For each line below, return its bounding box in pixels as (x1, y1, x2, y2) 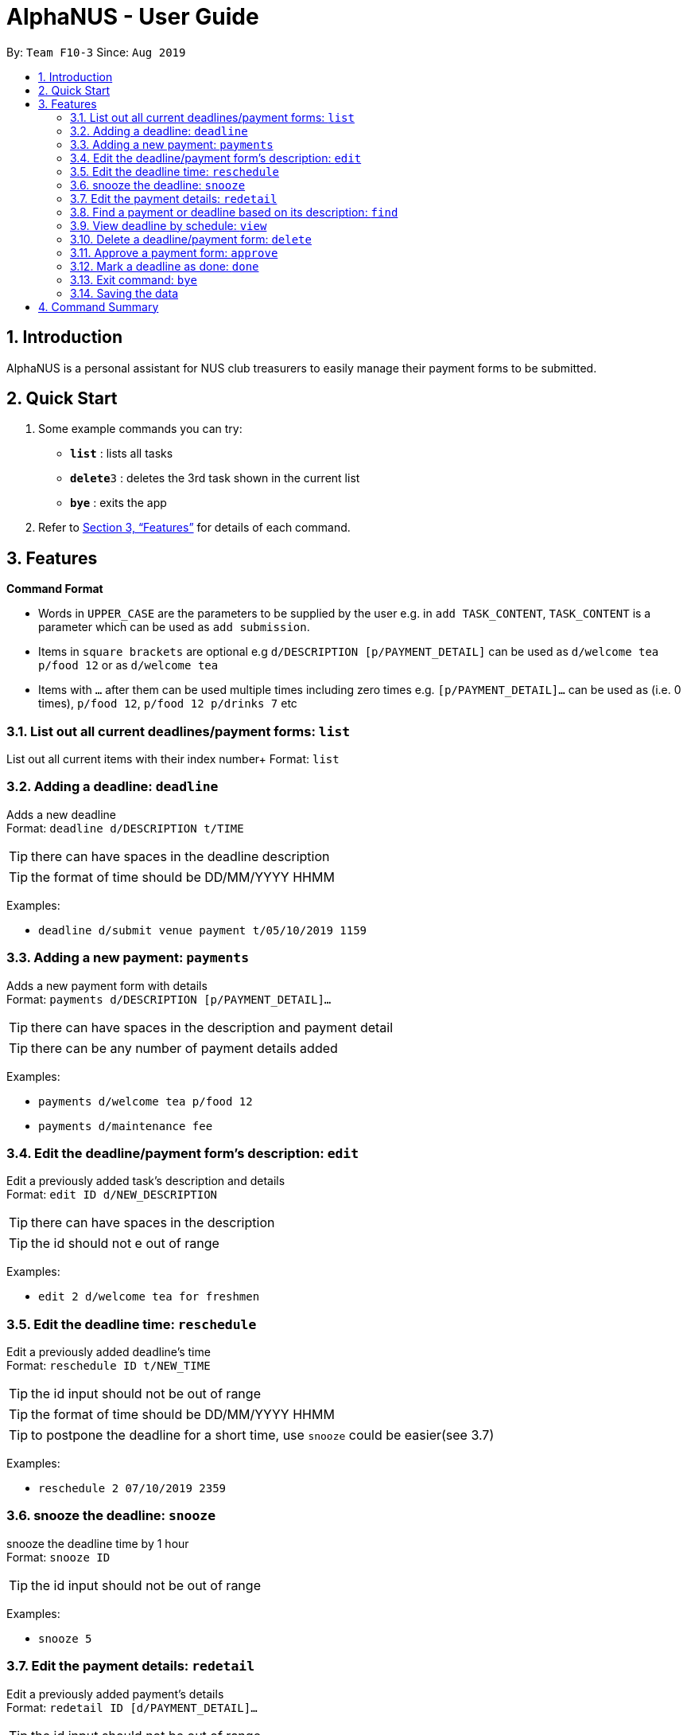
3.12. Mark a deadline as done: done (70, 259, 259, 273)
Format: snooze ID (6, 1550, 111, 1564)
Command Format (6, 582, 103, 596)
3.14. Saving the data (70, 286, 178, 300)
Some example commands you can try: (38, 422, 243, 436)
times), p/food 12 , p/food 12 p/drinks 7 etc (38, 696, 297, 711)
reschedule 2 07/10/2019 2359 (38, 1482, 227, 1495)
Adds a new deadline (6, 807, 117, 821)
